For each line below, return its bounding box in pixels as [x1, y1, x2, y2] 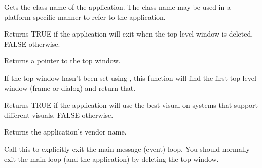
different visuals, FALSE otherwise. [4, 109, 114, 120]
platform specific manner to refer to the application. [4, 11, 166, 22]
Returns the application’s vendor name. [4, 126, 127, 137]
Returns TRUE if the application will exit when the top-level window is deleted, [4, 28, 253, 39]
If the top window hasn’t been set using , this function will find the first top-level [4, 72, 256, 83]
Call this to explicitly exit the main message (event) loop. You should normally [4, 143, 250, 154]
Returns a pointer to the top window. [4, 55, 121, 66]
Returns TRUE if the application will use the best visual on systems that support [4, 99, 258, 110]
